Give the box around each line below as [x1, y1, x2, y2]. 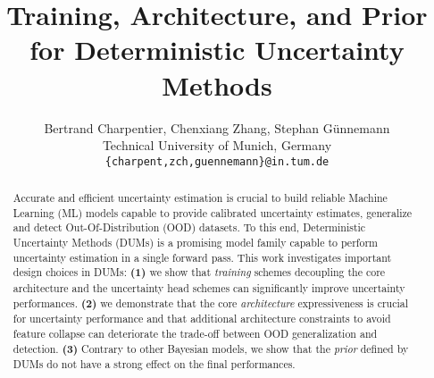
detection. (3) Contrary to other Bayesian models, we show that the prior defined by [13, 340, 409, 357]
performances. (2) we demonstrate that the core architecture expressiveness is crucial [13, 295, 409, 311]
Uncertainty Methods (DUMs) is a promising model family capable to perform [13, 235, 378, 250]
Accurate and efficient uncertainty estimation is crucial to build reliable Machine [13, 190, 388, 206]
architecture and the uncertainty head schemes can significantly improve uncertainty [13, 281, 405, 296]
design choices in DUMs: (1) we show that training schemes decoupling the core [13, 265, 386, 281]
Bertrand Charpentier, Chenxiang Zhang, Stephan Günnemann [44, 118, 390, 137]
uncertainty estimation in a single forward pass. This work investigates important [13, 249, 392, 265]
